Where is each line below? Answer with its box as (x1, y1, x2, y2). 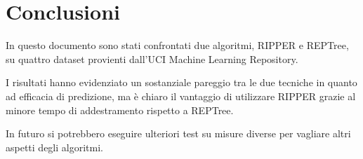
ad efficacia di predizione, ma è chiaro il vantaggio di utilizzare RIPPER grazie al (6, 88, 356, 103)
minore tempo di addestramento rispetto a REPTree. (6, 102, 234, 117)
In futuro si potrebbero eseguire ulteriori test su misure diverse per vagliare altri (6, 126, 351, 141)
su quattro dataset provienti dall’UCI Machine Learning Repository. (6, 51, 298, 66)
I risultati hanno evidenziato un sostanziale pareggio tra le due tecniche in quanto (6, 75, 357, 90)
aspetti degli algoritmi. (6, 139, 103, 154)
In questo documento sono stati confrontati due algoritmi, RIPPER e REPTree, (6, 38, 349, 53)
